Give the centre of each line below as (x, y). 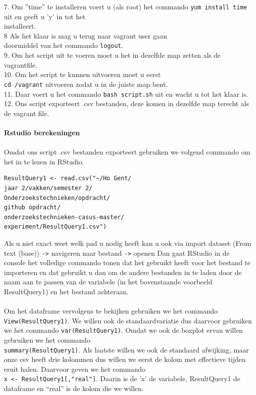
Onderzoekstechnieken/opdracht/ (57, 198)
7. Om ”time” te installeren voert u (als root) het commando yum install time (126, 6)
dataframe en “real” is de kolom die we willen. (74, 388)
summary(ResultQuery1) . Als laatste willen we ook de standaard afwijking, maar (127, 349)
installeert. (20, 26)
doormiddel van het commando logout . (64, 45)
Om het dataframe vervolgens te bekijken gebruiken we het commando (111, 311)
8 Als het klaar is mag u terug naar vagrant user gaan (86, 35)
